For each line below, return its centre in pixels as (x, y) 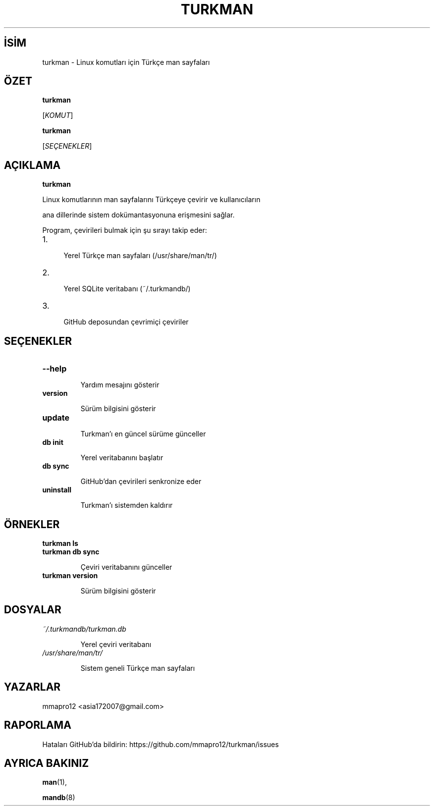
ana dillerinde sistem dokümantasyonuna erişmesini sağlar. (138, 215)
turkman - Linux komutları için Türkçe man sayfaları (126, 62)
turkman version (70, 575)
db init (53, 442)
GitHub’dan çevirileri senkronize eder (141, 482)
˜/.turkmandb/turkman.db (84, 629)
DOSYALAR (33, 610)
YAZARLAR (32, 687)
